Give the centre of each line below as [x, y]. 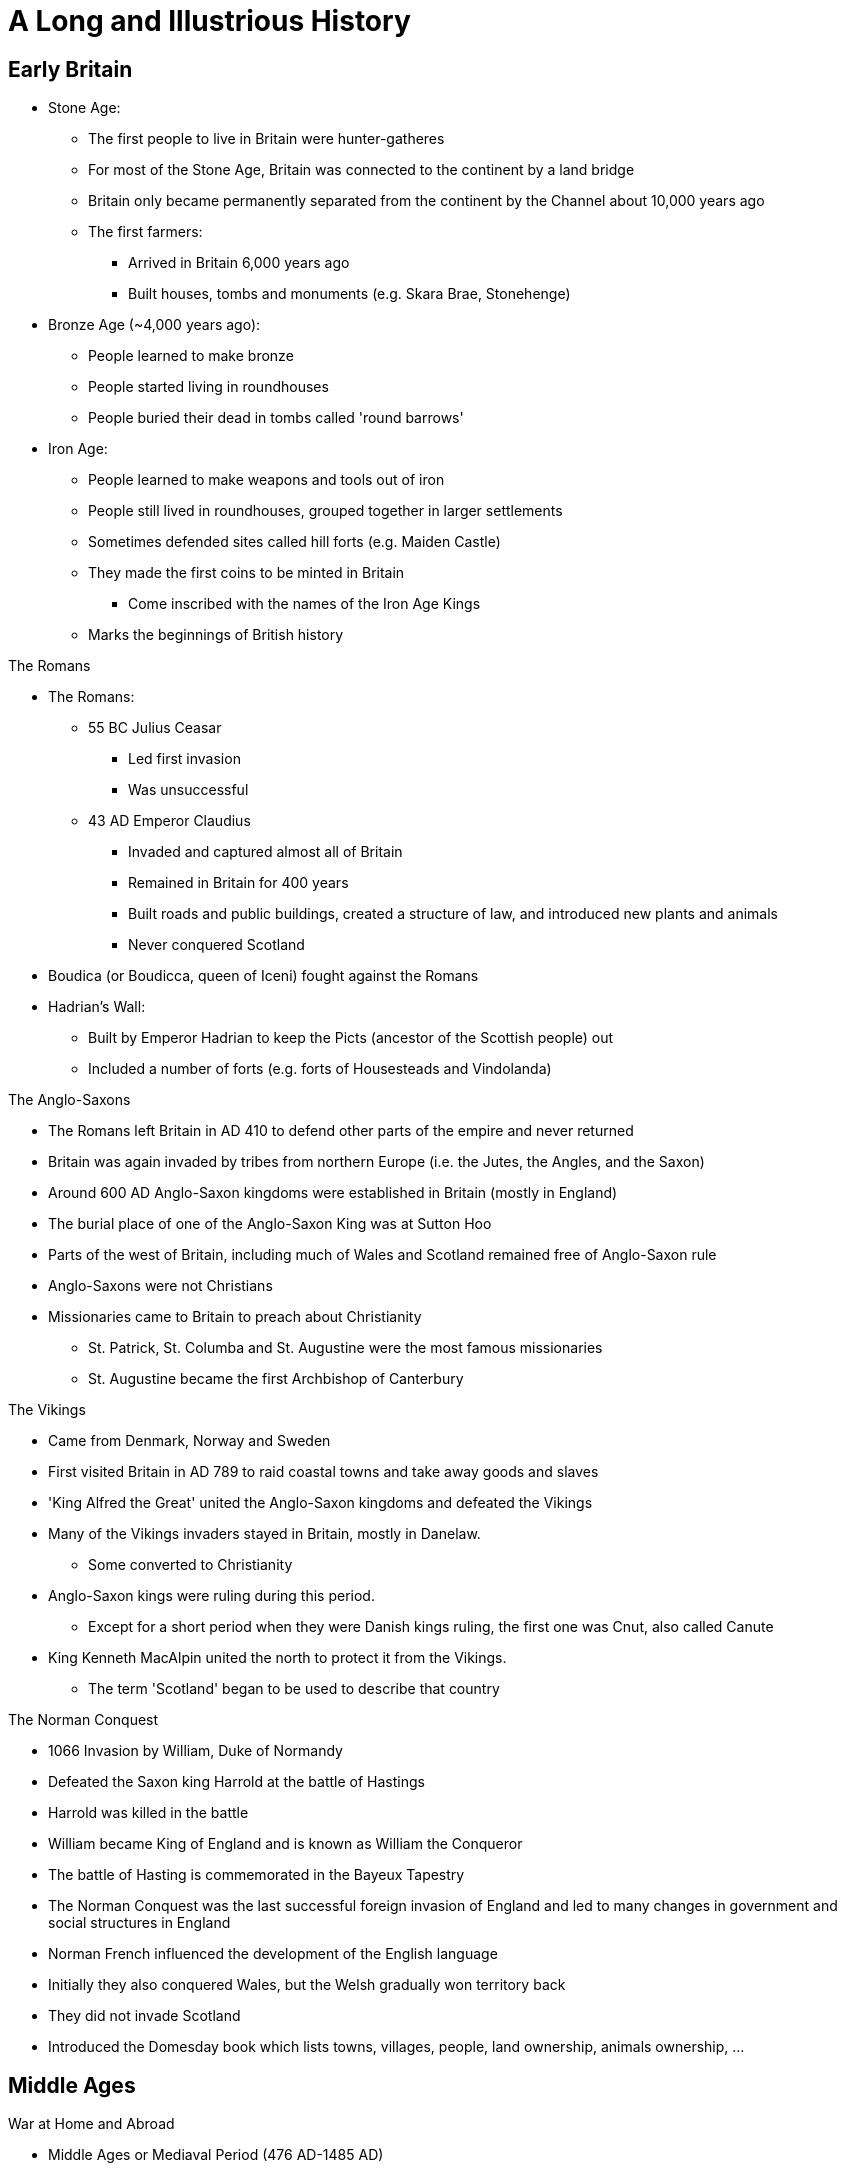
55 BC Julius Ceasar [155, 728]
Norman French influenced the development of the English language [273, 1954]
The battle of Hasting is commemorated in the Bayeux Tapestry [256, 1875]
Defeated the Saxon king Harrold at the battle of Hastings [236, 1782]
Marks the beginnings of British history [216, 635]
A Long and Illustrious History [209, 21]
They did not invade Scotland [144, 2016]
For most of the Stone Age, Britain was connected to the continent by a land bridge [361, 170]
